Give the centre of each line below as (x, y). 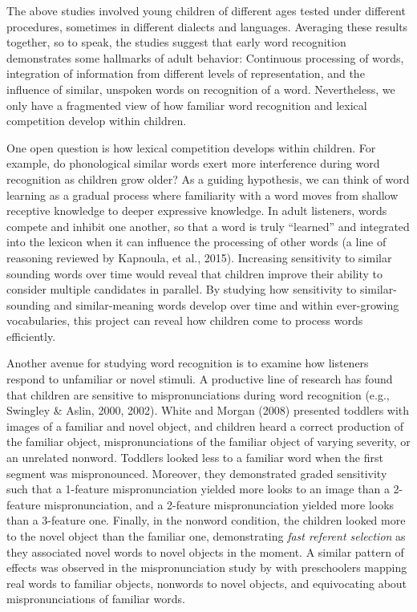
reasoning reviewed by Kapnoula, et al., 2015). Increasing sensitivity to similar (199, 257)
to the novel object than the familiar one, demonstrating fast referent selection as (206, 536)
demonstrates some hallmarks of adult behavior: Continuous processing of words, (205, 57)
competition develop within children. (97, 121)
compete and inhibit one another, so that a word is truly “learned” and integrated (208, 226)
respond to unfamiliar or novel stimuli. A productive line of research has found (200, 379)
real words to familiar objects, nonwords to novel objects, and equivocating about (207, 583)
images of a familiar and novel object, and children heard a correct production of (205, 426)
